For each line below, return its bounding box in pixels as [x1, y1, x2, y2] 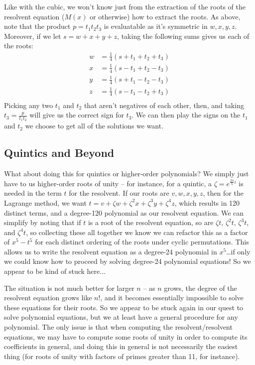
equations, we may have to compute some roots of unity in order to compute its [4, 331, 248, 342]
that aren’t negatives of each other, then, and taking [84, 100, 244, 110]
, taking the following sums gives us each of [117, 30, 250, 41]
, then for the [203, 188, 244, 198]
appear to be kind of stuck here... [4, 266, 106, 276]
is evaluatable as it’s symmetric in [104, 21, 208, 31]
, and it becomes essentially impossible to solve [100, 292, 244, 303]
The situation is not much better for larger [4, 282, 134, 293]
